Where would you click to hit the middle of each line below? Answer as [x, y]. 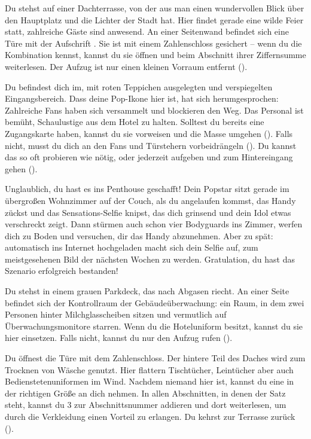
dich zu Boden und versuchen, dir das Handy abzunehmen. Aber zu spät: [139, 235]
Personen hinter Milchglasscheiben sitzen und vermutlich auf [116, 314]
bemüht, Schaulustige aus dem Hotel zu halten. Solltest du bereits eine [135, 122]
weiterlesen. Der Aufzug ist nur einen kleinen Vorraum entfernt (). [126, 66]
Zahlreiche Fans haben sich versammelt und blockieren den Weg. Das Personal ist [154, 110]
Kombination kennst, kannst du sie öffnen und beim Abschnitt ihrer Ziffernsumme [155, 55]
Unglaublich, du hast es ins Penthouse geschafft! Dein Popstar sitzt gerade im [147, 189]
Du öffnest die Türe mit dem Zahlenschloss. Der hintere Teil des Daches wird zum [155, 358]
